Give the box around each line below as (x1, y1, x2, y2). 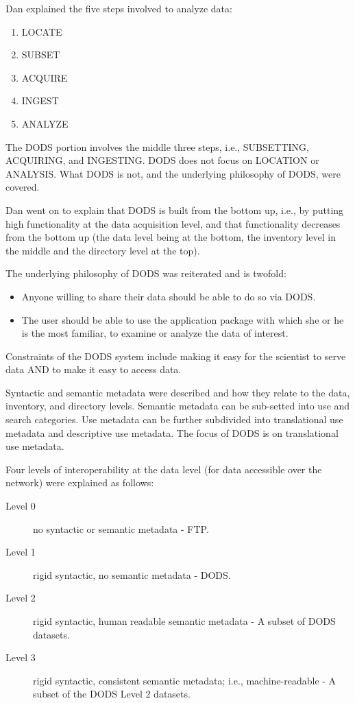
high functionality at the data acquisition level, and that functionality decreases (5, 216, 341, 230)
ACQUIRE (21, 70, 68, 84)
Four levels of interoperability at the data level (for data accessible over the (5, 462, 322, 476)
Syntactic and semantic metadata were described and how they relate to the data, (5, 385, 350, 399)
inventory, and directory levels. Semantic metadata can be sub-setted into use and (5, 398, 350, 413)
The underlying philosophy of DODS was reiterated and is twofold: (5, 266, 286, 281)
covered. (5, 180, 40, 194)
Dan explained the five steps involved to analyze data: (5, 1, 232, 15)
